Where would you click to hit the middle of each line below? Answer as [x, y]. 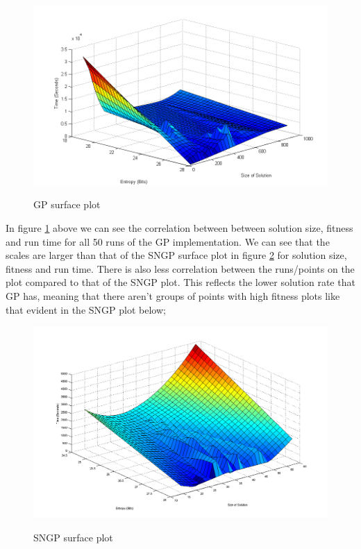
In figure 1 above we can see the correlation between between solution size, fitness [179, 228]
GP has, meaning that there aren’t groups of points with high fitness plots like [173, 295]
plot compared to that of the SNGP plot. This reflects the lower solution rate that [180, 282]
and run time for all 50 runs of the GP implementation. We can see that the [168, 241]
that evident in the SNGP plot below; [86, 309]
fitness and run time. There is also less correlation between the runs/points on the [180, 268]
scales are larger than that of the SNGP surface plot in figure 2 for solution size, [176, 255]
